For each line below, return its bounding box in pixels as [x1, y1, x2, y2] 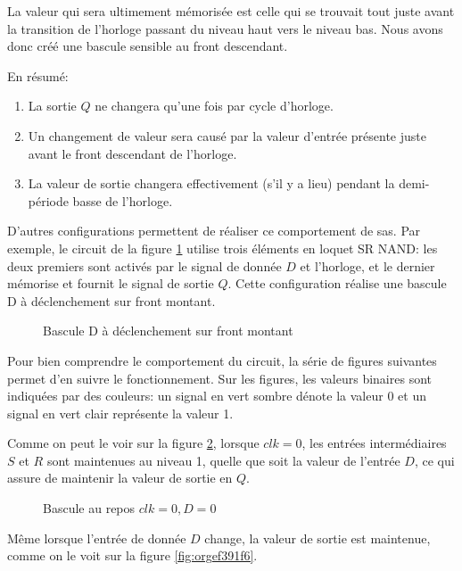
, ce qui [414, 451, 455, 469]
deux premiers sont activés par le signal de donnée [7, 256, 282, 275]
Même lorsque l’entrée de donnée [7, 528, 186, 547]
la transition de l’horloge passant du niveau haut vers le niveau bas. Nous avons [7, 19, 443, 37]
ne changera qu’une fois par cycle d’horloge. [95, 96, 334, 115]
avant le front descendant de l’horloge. [28, 144, 237, 162]
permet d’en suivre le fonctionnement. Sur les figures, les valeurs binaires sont [7, 368, 432, 387]
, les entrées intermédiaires [301, 434, 447, 452]
